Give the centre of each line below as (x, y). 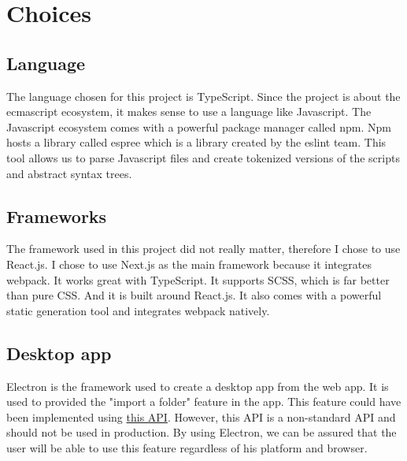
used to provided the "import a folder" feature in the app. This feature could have (204, 402)
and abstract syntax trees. (69, 173)
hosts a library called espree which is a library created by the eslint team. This (196, 142)
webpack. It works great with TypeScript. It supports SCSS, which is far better (198, 279)
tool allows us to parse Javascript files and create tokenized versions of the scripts (203, 157)
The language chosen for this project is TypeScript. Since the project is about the (203, 96)
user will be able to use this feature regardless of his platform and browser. (187, 447)
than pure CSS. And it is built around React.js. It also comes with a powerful (194, 295)
